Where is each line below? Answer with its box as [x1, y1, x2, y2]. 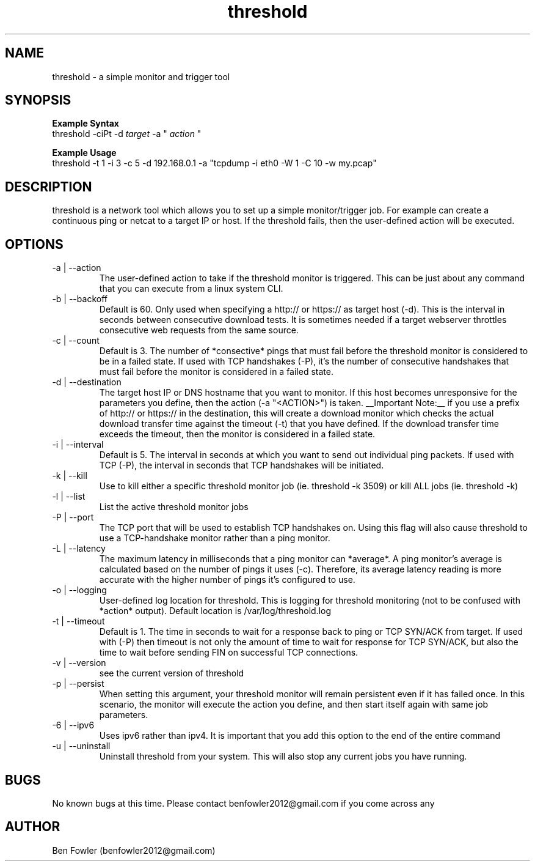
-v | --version [52, 657, 106, 668]
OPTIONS [5, 236, 64, 252]
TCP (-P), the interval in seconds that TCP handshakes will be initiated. [99, 460, 384, 471]
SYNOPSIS [5, 92, 71, 108]
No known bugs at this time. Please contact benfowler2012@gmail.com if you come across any [52, 798, 435, 809]
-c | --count [52, 335, 100, 346]
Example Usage [52, 147, 117, 158]
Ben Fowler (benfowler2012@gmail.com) [52, 845, 216, 856]
